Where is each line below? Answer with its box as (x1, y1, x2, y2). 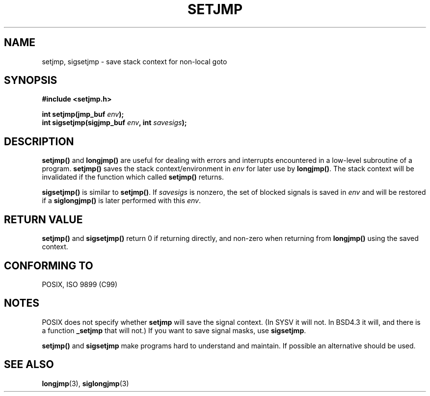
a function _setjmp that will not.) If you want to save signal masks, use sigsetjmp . (42, 326, 306, 335)
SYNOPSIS (4, 74, 57, 87)
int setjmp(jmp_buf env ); (42, 110, 124, 119)
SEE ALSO (4, 358, 54, 371)
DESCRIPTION (4, 135, 74, 148)
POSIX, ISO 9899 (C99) (42, 280, 118, 289)
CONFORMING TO (4, 259, 93, 272)
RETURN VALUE (4, 213, 83, 226)
